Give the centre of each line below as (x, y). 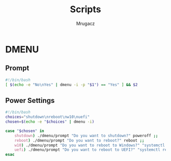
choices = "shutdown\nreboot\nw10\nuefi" (48, 117)
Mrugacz (85, 23)
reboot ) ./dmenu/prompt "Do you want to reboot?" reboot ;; (79, 140)
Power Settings (30, 100)
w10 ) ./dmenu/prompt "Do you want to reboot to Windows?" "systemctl (90, 145)
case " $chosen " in (25, 131)
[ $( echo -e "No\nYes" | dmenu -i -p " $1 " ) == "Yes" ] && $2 (72, 85)
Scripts (85, 9)
